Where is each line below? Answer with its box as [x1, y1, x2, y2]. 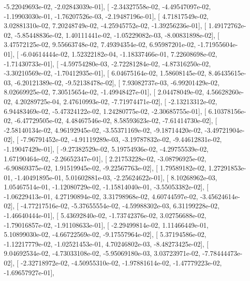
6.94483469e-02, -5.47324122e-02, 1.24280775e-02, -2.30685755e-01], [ [4, 106, 206, 116]
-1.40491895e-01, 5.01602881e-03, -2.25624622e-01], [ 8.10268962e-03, [15, 172, 217, 182]
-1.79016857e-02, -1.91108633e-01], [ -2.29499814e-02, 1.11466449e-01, [4, 219, 209, 230]
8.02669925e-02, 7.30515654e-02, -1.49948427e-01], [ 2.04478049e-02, [4, 87, 204, 97]
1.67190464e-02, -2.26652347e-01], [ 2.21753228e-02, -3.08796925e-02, [4, 153, 206, 163]
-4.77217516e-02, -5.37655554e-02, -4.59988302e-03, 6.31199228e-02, [20, 201, 220, 211]
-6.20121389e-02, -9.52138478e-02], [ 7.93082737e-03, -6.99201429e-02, [15, 77, 220, 87]
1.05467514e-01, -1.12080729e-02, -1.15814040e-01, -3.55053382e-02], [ [4, 182, 209, 192]
